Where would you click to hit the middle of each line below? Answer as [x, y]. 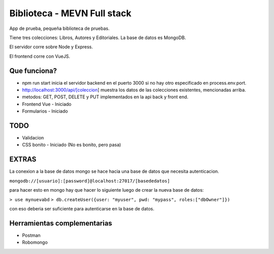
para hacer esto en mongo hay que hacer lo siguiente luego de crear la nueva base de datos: [107, 190]
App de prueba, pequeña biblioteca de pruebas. [60, 28]
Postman [31, 235]
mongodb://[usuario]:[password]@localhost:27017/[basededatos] [90, 181]
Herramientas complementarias [61, 223]
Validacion [33, 138]
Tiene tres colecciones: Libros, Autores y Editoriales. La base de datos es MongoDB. [98, 38]
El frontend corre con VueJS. [40, 56]
